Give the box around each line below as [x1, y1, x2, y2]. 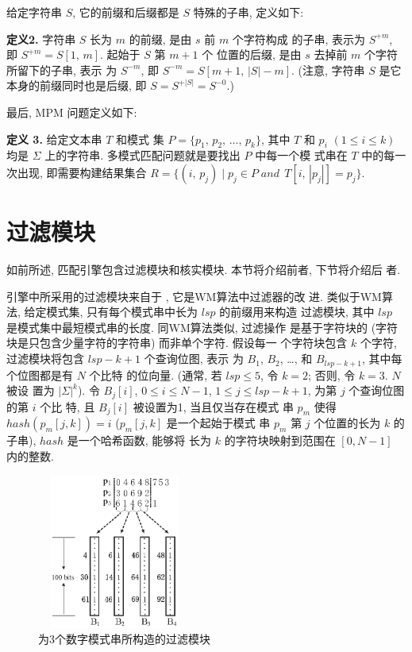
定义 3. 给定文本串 [6, 130, 102, 147]
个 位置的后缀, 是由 [202, 46, 302, 63]
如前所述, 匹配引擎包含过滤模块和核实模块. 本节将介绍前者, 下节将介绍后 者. [6, 261, 401, 278]
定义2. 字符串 [6, 30, 76, 47]
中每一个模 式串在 [255, 147, 348, 164]
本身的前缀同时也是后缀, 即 [6, 77, 147, 94]
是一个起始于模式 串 [166, 415, 271, 431]
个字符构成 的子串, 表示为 [232, 30, 366, 47]
